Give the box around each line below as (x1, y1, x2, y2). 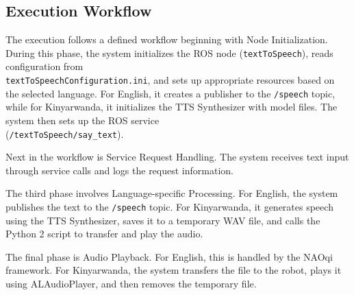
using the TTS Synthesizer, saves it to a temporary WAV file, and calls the (5, 213, 320, 227)
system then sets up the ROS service (5, 113, 160, 127)
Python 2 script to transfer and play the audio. (5, 226, 203, 241)
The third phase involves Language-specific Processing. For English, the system (5, 186, 338, 200)
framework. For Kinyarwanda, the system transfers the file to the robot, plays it (5, 263, 342, 277)
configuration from (5, 59, 84, 73)
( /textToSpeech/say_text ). (5, 126, 124, 141)
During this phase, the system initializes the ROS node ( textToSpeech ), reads (5, 45, 333, 60)
